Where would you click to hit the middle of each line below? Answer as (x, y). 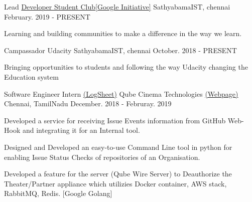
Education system (31, 76)
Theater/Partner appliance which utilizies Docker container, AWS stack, (115, 183)
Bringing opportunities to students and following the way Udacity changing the (126, 67)
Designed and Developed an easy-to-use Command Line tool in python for (118, 147)
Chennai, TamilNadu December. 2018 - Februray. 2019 (88, 104)
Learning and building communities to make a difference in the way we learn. (123, 33)
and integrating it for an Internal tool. (81, 130)
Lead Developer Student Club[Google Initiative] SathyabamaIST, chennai (117, 7)
